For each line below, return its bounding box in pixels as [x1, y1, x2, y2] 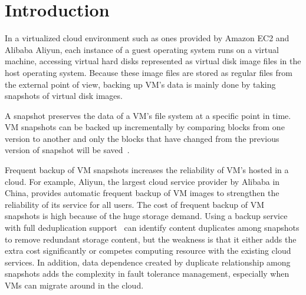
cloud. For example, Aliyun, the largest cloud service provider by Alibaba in [5, 175, 280, 187]
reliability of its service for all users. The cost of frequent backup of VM [5, 198, 265, 210]
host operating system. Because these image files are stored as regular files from [5, 66, 292, 78]
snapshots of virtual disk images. [5, 90, 123, 102]
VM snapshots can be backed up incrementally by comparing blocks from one [5, 121, 285, 133]
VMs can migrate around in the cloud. [5, 279, 144, 291]
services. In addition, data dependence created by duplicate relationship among [5, 256, 291, 268]
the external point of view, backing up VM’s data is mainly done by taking [5, 78, 276, 90]
